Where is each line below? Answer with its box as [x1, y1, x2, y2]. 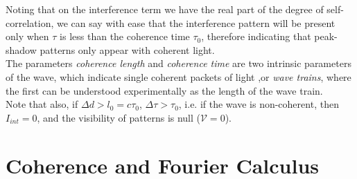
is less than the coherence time [60, 29, 190, 44]
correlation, [6, 15, 54, 30]
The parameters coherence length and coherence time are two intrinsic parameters [6, 56, 351, 70]
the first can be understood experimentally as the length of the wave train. [6, 83, 323, 97]
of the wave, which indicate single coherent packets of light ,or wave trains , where [6, 69, 351, 84]
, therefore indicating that [201, 29, 311, 44]
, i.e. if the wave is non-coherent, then [178, 97, 339, 111]
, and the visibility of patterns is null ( [37, 110, 201, 124]
